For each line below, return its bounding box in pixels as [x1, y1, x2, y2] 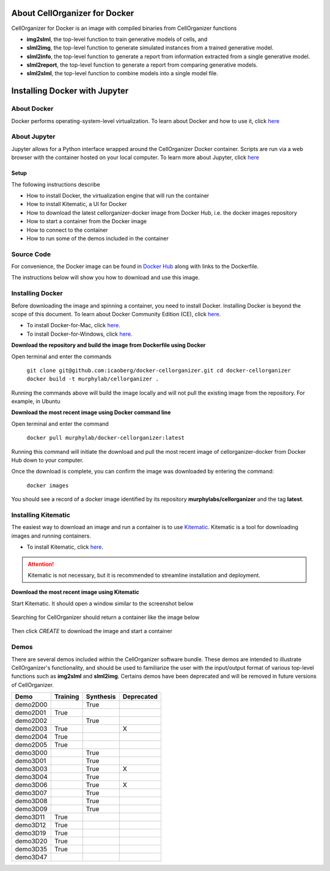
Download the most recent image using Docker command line [11, 409, 171, 416]
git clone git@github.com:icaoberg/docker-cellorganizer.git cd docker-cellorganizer [26, 367, 291, 374]
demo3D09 [15, 805, 48, 814]
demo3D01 [15, 757, 46, 765]
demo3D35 [15, 845, 48, 853]
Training [54, 692, 79, 701]
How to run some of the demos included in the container [26, 234, 169, 242]
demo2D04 [15, 733, 48, 741]
